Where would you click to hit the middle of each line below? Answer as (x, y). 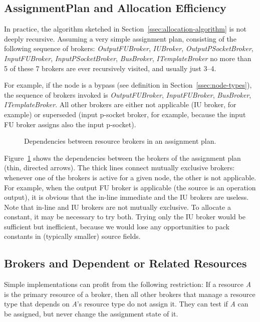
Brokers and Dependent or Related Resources (125, 263)
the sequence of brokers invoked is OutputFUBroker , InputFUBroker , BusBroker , (128, 94)
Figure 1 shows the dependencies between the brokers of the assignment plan (122, 157)
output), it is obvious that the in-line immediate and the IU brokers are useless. (126, 197)
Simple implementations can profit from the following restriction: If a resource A (128, 284)
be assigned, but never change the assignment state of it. (91, 314)
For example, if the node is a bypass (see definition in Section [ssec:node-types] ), (128, 85)
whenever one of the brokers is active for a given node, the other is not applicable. (130, 177)
